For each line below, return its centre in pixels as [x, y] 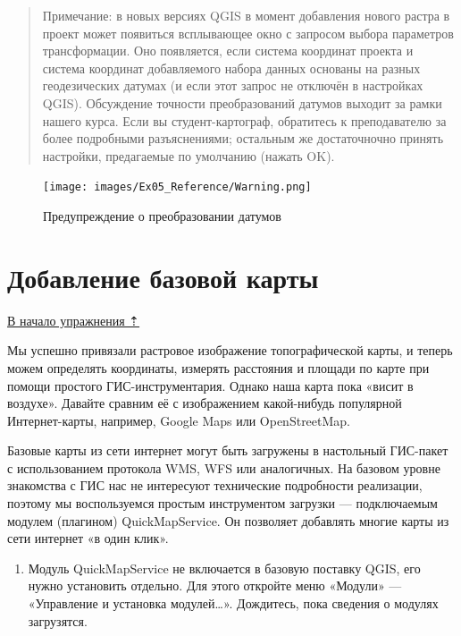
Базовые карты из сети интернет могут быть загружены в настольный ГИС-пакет [228, 450]
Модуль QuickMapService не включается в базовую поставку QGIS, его [224, 568]
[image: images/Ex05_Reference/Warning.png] [177, 187]
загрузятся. [58, 620]
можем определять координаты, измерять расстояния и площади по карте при [218, 367]
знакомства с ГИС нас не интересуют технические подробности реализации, [215, 485]
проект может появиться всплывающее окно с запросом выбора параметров [248, 33]
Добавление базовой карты [163, 277]
